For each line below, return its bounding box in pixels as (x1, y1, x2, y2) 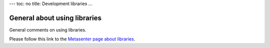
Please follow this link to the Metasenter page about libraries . (9, 36, 135, 42)
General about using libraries (9, 13, 102, 22)
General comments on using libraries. (9, 26, 86, 32)
